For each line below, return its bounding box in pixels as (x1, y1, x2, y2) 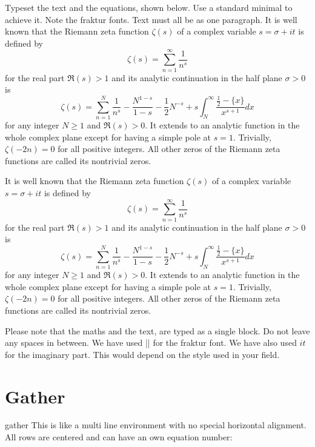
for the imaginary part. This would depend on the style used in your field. (5, 348, 280, 360)
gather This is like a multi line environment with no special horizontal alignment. (5, 419, 307, 431)
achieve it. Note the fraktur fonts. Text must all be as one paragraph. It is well (5, 13, 297, 25)
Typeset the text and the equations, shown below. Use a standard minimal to (5, 1, 293, 13)
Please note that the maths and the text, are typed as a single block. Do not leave (5, 324, 310, 337)
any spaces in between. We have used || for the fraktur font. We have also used (5, 336, 297, 349)
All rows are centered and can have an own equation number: (5, 431, 233, 443)
